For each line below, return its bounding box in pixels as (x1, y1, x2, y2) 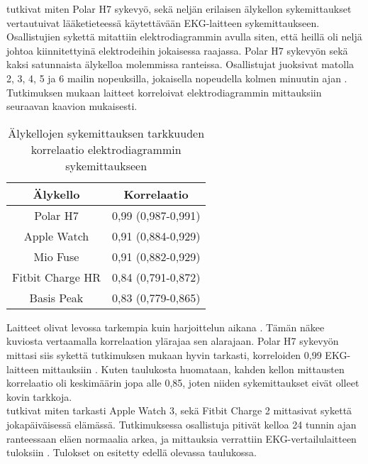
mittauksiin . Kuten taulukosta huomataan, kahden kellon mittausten (42, 361, 345, 376)
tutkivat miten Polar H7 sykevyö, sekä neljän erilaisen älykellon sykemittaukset (6, 1, 352, 16)
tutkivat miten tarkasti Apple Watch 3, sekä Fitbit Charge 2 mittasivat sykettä (6, 403, 352, 418)
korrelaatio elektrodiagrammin (30, 140, 182, 158)
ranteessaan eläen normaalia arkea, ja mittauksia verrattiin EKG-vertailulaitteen (6, 431, 357, 446)
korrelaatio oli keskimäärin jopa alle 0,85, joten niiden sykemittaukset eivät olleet (6, 375, 359, 390)
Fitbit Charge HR (12, 268, 101, 285)
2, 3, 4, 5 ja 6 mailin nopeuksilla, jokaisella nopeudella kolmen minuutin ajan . (6, 70, 347, 85)
